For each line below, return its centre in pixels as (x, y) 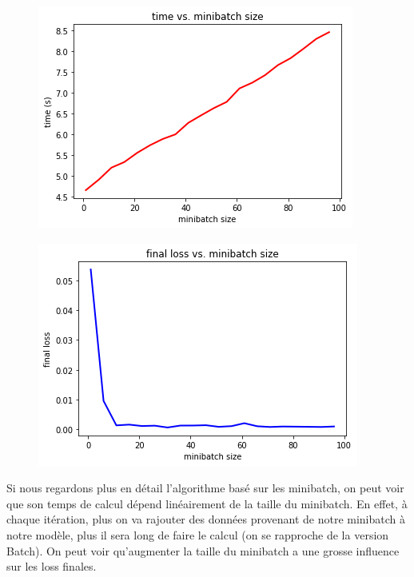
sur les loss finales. (52, 566)
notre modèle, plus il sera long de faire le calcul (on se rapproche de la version (198, 534)
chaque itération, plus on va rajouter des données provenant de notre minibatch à (206, 519)
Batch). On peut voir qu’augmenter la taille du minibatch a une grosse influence (203, 550)
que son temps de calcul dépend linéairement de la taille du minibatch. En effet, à (207, 503)
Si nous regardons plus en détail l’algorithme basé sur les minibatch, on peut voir (205, 488)
